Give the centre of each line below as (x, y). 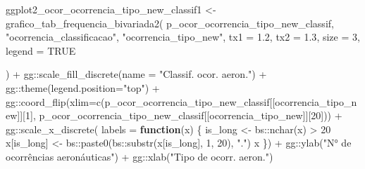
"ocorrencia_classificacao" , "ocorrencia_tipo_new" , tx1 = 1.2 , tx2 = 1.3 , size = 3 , (183, 37)
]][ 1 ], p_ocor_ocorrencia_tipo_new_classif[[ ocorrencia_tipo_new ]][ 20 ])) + (180, 115)
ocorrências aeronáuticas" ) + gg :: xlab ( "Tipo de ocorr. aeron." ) (140, 156)
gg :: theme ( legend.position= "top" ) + (83, 87)
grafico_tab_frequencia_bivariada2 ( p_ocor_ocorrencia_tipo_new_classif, (170, 23)
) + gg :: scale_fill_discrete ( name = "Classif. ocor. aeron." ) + (136, 74)
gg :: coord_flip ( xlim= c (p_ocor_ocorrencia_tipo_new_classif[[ (141, 101)
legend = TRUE (41, 50)
